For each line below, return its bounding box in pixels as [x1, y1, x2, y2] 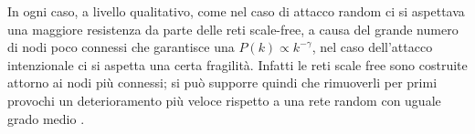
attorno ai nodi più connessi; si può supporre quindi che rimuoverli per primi [7, 73, 438, 92]
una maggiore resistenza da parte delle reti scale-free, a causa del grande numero [7, 19, 459, 38]
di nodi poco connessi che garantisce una [7, 37, 235, 57]
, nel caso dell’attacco [311, 37, 433, 57]
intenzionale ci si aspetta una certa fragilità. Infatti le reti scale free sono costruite [7, 55, 468, 74]
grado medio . [7, 108, 85, 128]
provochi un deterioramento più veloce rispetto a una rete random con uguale [7, 90, 441, 109]
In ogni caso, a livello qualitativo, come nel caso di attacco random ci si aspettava [7, 2, 465, 20]
